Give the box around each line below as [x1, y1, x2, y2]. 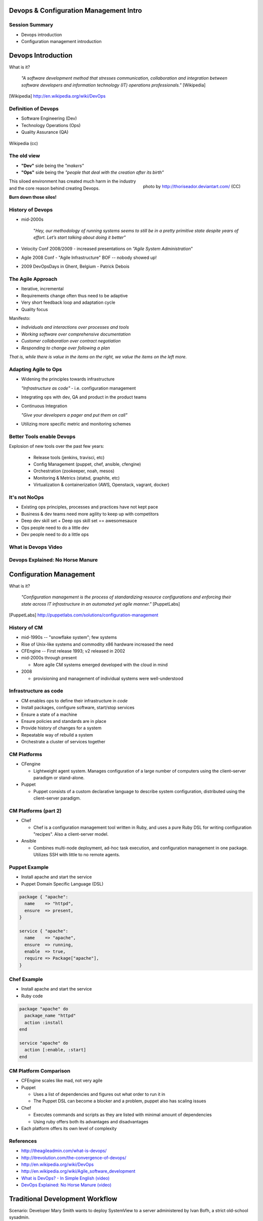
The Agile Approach [9, 276, 57, 283]
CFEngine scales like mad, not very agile [21, 1077, 103, 1084]
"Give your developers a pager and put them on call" [21, 412, 128, 418]
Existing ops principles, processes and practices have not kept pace [21, 504, 158, 510]
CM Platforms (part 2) [9, 807, 62, 814]
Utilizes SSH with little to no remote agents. [33, 852, 120, 858]
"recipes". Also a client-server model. [33, 831, 109, 837]
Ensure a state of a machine [21, 711, 77, 717]
